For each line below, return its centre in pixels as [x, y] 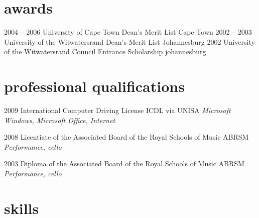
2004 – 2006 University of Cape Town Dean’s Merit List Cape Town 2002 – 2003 [128, 32]
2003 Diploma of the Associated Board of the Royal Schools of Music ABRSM [124, 164]
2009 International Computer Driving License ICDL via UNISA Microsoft [117, 110]
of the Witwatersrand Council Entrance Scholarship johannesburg [105, 51]
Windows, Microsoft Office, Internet [60, 120]
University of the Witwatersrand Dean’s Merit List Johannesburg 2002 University [129, 41]
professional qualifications [94, 86]
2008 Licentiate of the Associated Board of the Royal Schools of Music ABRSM [126, 137]
